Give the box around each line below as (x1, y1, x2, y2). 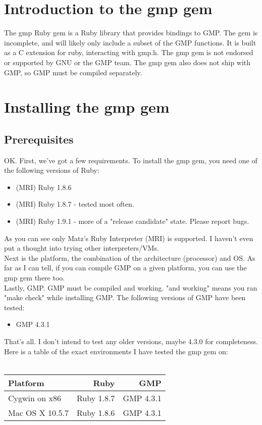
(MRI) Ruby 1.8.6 (16, 181, 72, 192)
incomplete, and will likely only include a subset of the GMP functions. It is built (4, 37, 256, 48)
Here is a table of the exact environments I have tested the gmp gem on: (4, 346, 228, 356)
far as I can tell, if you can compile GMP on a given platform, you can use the (4, 262, 247, 273)
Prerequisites (4, 131, 74, 147)
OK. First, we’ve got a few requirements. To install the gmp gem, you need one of (4, 155, 257, 165)
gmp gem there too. (4, 272, 65, 283)
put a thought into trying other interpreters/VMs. (4, 243, 159, 253)
